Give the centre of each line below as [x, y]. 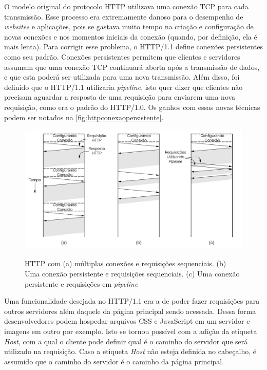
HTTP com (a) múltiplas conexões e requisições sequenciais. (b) [126, 263]
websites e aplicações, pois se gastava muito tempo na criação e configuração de [129, 26]
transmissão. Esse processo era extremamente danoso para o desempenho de [124, 16]
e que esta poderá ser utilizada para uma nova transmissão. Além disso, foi [122, 77]
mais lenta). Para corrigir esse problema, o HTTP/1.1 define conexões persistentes [133, 47]
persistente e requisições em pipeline [81, 283]
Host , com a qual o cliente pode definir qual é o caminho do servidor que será [126, 341]
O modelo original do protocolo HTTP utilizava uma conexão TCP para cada [126, 6]
